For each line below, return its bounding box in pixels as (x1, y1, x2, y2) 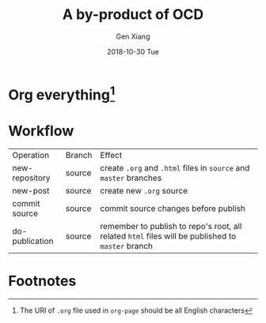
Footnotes (8, 272, 77, 290)
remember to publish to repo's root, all (100, 221, 242, 232)
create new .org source (100, 186, 188, 197)
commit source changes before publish (100, 203, 245, 214)
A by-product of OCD (62, 6, 204, 24)
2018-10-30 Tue (106, 47, 160, 56)
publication (12, 235, 54, 246)
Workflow (8, 122, 74, 140)
